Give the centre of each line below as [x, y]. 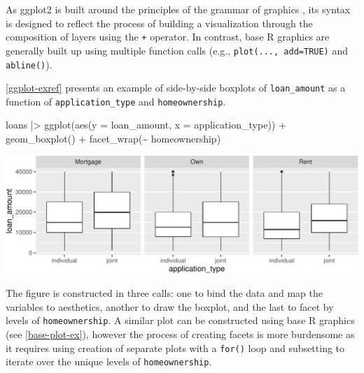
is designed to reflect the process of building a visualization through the [159, 23]
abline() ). [29, 64]
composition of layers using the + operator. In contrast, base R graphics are [168, 37]
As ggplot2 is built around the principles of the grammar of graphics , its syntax [178, 9]
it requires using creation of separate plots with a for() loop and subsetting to [175, 348]
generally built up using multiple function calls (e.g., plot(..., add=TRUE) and [177, 50]
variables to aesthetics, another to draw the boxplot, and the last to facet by [170, 306]
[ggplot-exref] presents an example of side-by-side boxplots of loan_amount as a [176, 88]
